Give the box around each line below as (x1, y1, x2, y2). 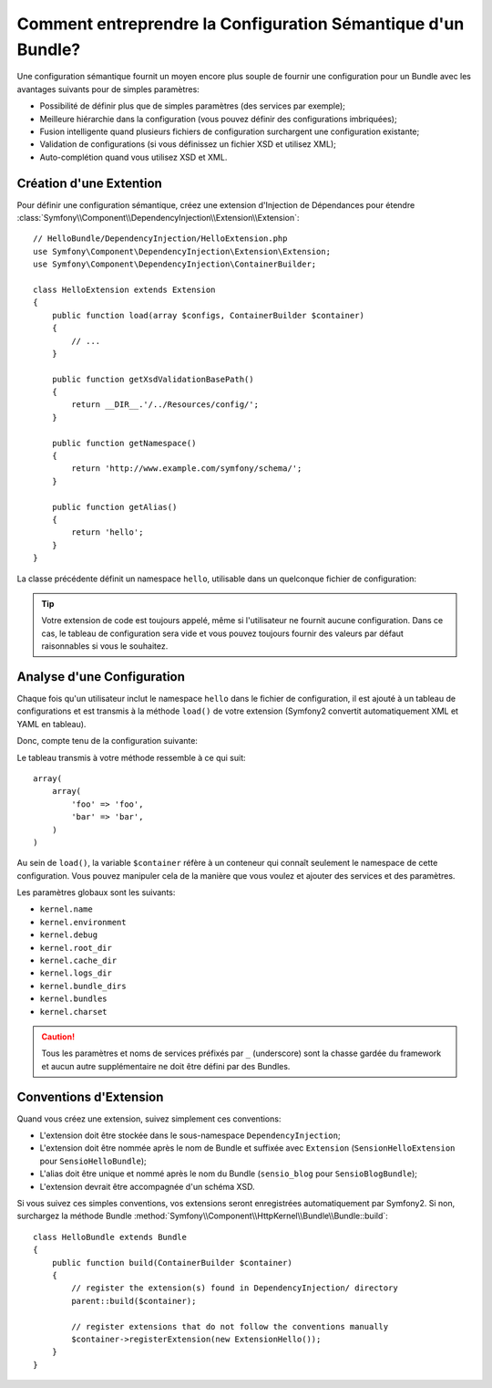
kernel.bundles (39, 994, 108, 1004)
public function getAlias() (51, 502, 178, 512)
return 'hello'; (71, 527, 144, 537)
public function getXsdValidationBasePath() (51, 374, 254, 384)
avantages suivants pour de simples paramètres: (16, 83, 200, 95)
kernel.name (39, 904, 93, 914)
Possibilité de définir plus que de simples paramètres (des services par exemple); (39, 100, 345, 111)
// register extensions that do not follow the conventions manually (71, 1321, 389, 1331)
